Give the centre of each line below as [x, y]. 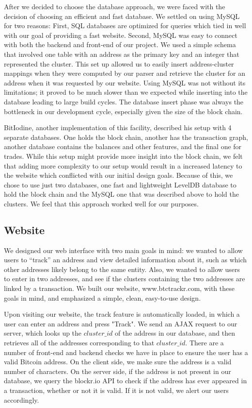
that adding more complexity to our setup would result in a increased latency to [123, 165]
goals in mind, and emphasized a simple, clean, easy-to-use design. [102, 297]
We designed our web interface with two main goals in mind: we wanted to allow [123, 250]
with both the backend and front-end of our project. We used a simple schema [120, 44]
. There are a [205, 343]
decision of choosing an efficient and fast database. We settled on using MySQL [122, 16]
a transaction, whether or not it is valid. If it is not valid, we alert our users [116, 390]
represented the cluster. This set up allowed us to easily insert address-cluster [119, 63]
